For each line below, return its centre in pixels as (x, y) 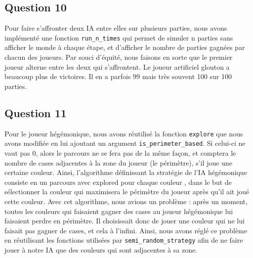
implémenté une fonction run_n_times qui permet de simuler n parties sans (119, 37)
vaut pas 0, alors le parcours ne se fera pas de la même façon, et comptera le (120, 152)
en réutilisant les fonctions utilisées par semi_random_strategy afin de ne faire (124, 240)
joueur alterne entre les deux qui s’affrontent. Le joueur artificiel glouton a (117, 66)
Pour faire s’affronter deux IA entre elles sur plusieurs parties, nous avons (116, 28)
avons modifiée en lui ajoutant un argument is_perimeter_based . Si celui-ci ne (125, 143)
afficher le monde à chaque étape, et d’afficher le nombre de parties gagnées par (125, 47)
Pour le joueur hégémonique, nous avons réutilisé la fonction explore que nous (124, 133)
